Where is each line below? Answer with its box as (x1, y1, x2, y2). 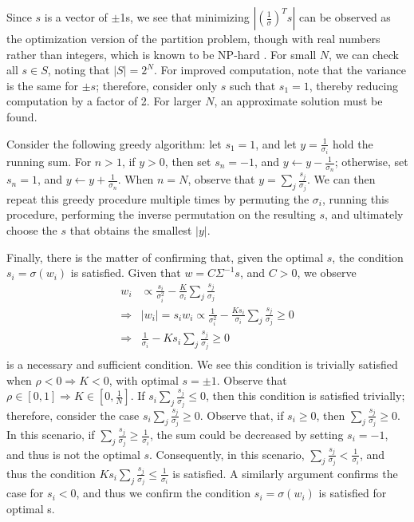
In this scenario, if (6, 426, 95, 443)
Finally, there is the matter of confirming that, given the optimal (6, 248, 324, 265)
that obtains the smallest (69, 221, 192, 238)
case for (6, 484, 44, 501)
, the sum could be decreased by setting (149, 426, 344, 443)
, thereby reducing (309, 77, 399, 93)
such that (229, 77, 276, 93)
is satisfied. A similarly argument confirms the (172, 465, 398, 481)
